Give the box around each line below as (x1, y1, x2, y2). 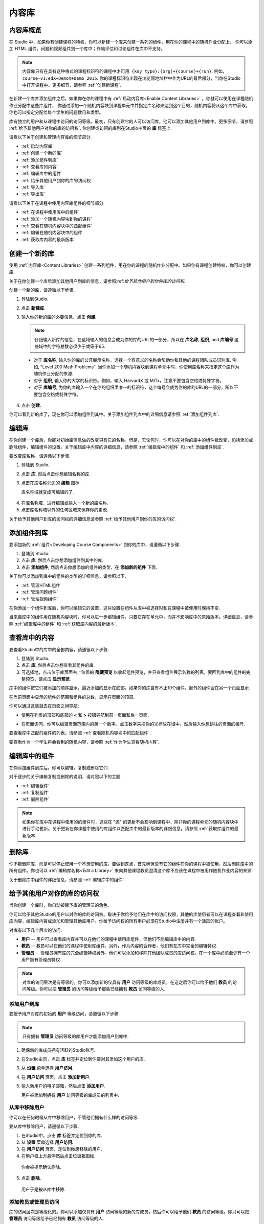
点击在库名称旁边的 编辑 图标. (21, 480, 81, 486)
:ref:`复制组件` (21, 789, 50, 795)
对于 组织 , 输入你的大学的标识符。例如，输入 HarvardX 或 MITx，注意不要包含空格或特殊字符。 (33, 377, 224, 383)
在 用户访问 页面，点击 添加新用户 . (21, 1074, 90, 1080)
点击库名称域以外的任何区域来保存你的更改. (21, 507, 109, 513)
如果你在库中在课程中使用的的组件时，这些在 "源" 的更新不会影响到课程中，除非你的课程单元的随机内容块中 (22, 819, 239, 825)
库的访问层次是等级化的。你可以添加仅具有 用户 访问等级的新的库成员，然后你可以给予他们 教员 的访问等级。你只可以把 (9, 1209, 249, 1215)
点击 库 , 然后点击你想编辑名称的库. (21, 471, 90, 477)
